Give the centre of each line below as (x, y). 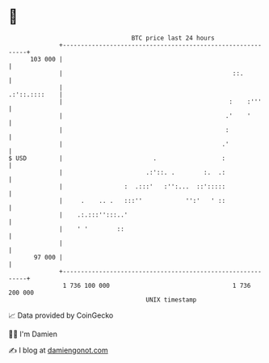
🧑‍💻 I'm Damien (33, 334)
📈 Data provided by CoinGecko (61, 315)
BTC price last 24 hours (173, 38)
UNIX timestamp (171, 300)
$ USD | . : (117, 158)
